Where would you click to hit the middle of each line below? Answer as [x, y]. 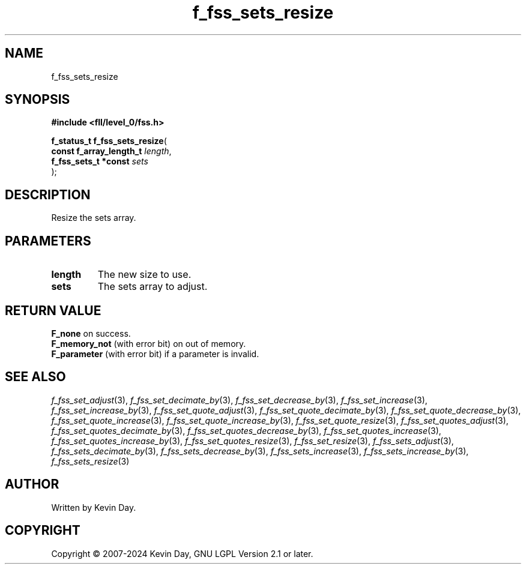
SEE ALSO [35, 377]
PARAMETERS [48, 241]
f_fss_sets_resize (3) [90, 461]
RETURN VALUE [53, 310]
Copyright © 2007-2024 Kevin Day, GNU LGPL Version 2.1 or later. [182, 553]
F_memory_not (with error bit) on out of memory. [149, 343]
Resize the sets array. [94, 218]
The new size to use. [144, 275]
